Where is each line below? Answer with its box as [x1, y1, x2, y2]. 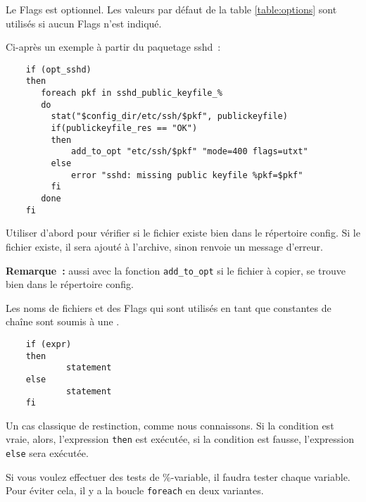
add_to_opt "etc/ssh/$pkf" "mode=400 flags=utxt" [71, 146, 308, 157]
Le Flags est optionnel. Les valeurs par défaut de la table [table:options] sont [6, 2, 337, 16]
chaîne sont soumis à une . [6, 314, 120, 329]
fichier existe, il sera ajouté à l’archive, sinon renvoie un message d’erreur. [6, 239, 323, 253]
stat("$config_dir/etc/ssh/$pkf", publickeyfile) [51, 111, 288, 122]
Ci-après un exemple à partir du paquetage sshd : [6, 39, 221, 54]
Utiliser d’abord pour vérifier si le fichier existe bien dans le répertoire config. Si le [6, 225, 360, 240]
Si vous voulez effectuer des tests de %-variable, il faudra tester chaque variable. [6, 469, 351, 484]
